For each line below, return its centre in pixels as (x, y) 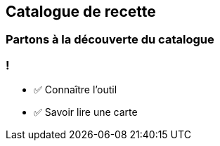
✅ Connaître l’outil (76, 90)
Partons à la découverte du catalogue (110, 40)
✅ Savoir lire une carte (86, 112)
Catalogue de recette (81, 12)
